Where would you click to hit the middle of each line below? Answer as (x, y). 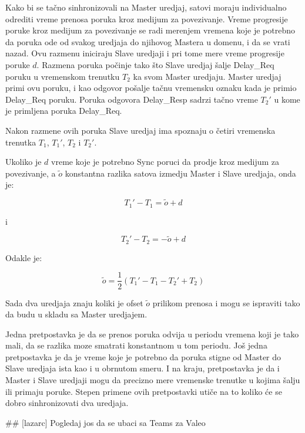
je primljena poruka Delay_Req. (64, 111)
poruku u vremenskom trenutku (63, 76)
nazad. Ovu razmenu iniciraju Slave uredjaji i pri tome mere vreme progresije (145, 53)
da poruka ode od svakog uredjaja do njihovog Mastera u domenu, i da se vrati (148, 41)
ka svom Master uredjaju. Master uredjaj (207, 76)
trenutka (21, 142)
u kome (287, 99)
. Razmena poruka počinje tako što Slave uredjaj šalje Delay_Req (155, 64)
